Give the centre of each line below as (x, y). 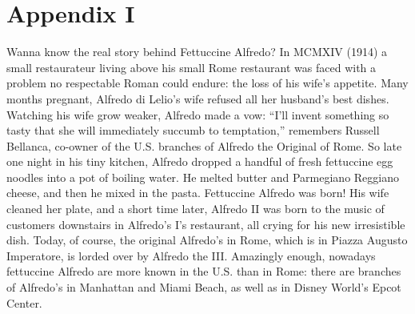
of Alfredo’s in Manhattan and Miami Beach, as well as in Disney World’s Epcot (204, 287)
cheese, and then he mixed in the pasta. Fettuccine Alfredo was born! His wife (198, 193)
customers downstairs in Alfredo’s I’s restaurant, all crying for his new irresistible (206, 224)
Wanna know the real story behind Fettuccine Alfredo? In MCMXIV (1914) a (197, 52)
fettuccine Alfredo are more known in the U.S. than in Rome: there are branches (204, 271)
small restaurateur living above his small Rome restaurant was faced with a (192, 67)
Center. (24, 302)
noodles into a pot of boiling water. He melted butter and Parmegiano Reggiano (203, 177)
